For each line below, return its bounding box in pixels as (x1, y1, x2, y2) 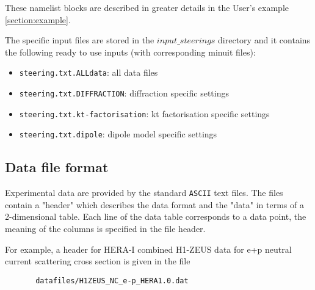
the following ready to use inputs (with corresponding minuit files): (5, 45, 256, 58)
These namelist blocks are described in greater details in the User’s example (5, 1, 289, 13)
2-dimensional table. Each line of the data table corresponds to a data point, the (5, 210, 306, 223)
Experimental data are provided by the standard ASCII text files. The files (5, 186, 283, 199)
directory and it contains (218, 34, 311, 46)
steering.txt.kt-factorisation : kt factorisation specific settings (19, 107, 270, 120)
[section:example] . (5, 13, 71, 26)
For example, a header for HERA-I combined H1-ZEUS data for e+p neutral (5, 242, 292, 255)
